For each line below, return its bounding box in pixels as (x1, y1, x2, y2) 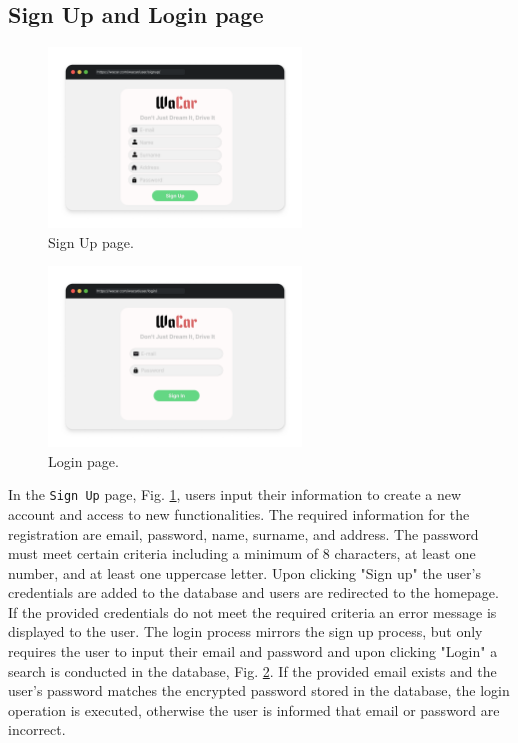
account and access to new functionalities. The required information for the (8, 503, 470, 524)
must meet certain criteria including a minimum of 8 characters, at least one (8, 543, 476, 564)
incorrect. (8, 719, 66, 740)
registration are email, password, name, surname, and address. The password (8, 523, 479, 544)
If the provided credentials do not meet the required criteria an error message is (8, 601, 497, 622)
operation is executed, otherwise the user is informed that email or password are (8, 699, 500, 720)
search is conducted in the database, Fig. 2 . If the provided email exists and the (8, 660, 497, 681)
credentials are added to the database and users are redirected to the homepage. (8, 582, 499, 603)
